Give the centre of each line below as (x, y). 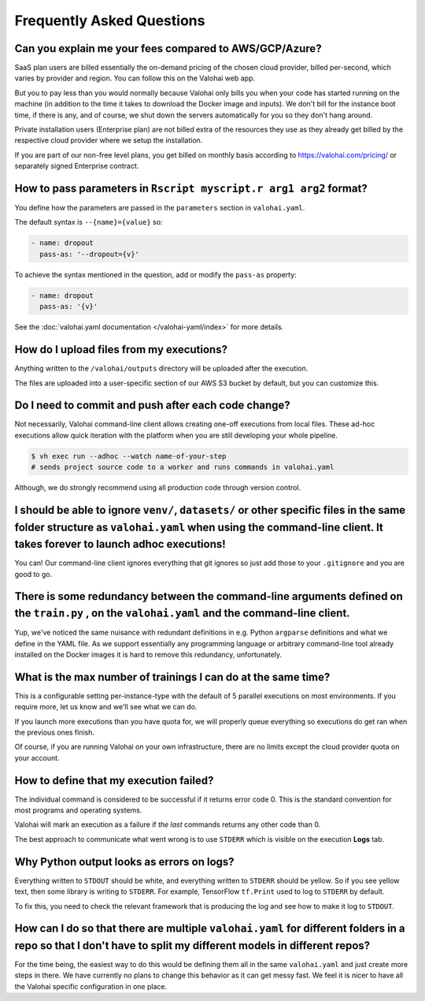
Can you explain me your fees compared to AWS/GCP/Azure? (168, 48)
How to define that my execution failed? (114, 780)
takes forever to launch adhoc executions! (120, 544)
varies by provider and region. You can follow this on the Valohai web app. (135, 78)
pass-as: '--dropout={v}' (89, 254)
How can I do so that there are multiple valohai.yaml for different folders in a (210, 929)
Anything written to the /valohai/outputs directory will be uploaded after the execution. (161, 368)
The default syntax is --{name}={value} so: (89, 222)
